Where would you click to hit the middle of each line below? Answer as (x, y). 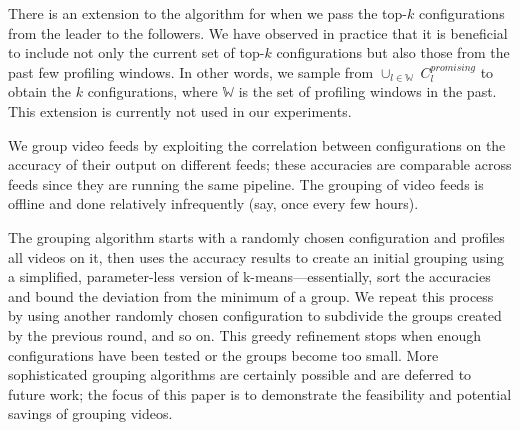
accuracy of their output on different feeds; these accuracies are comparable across (260, 164)
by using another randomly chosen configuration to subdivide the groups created (255, 315)
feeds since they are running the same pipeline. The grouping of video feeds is (246, 183)
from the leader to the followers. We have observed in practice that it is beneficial (258, 32)
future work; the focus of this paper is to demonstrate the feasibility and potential (260, 393)
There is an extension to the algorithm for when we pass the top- (207, 13)
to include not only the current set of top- (136, 52)
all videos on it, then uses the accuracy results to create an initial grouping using (256, 256)
